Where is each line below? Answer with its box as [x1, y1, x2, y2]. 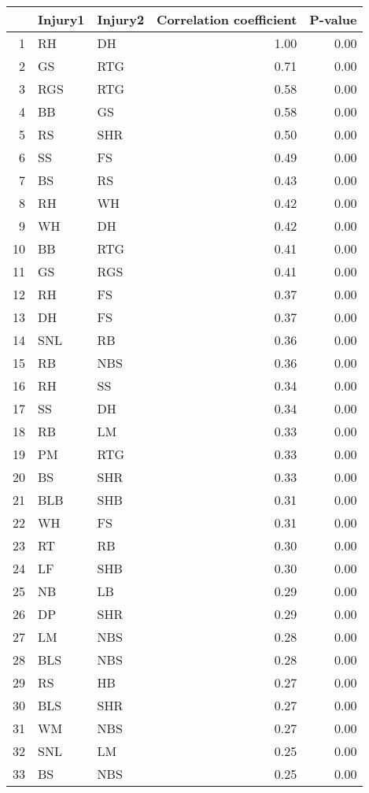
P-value [309, 10, 357, 28]
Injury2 [97, 10, 145, 28]
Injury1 [38, 10, 85, 28]
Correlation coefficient [157, 10, 297, 28]
